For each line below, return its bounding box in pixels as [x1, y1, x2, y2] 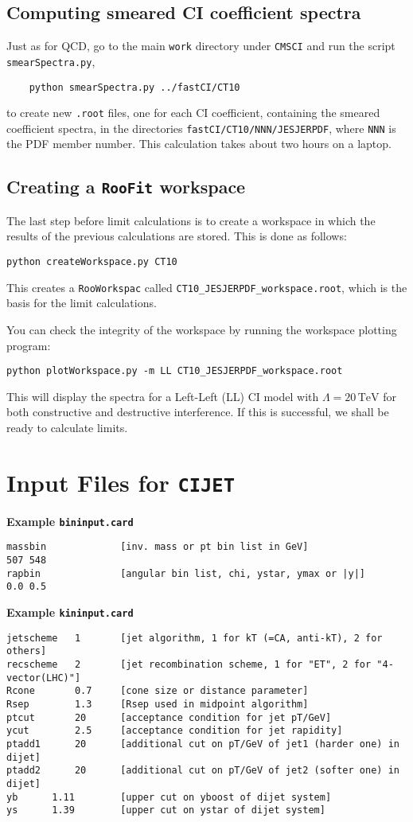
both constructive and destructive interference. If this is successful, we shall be [6, 403, 389, 420]
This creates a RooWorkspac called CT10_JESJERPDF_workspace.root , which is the [6, 279, 407, 295]
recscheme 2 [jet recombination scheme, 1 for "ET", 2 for [6, 659, 372, 671]
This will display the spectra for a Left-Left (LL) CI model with [6, 388, 319, 404]
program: [6, 337, 51, 353]
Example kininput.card [6, 604, 134, 621]
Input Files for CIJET [6, 466, 236, 498]
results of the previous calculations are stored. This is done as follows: [6, 228, 347, 244]
